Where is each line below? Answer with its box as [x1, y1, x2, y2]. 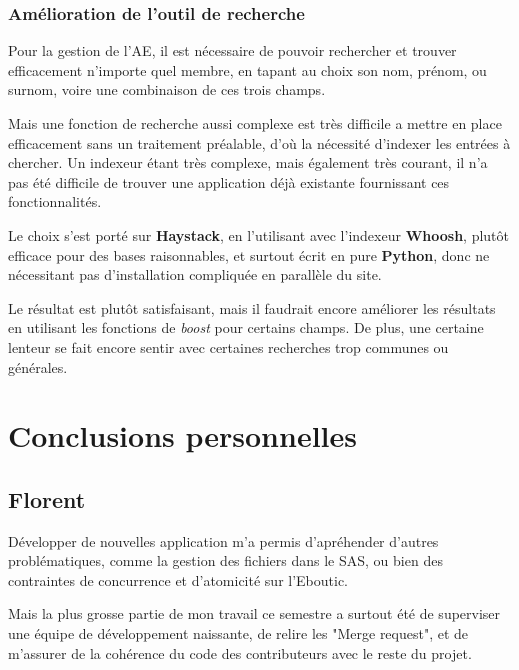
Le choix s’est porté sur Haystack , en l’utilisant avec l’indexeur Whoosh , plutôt [8, 224, 509, 245]
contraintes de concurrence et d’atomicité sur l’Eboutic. [8, 569, 349, 590]
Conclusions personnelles [8, 415, 357, 456]
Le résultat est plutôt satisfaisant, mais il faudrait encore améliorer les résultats [8, 297, 496, 318]
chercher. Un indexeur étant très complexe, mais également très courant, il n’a [8, 152, 488, 173]
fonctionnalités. [8, 191, 102, 212]
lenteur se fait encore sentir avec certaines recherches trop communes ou [8, 336, 449, 357]
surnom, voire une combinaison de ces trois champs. [8, 79, 326, 100]
